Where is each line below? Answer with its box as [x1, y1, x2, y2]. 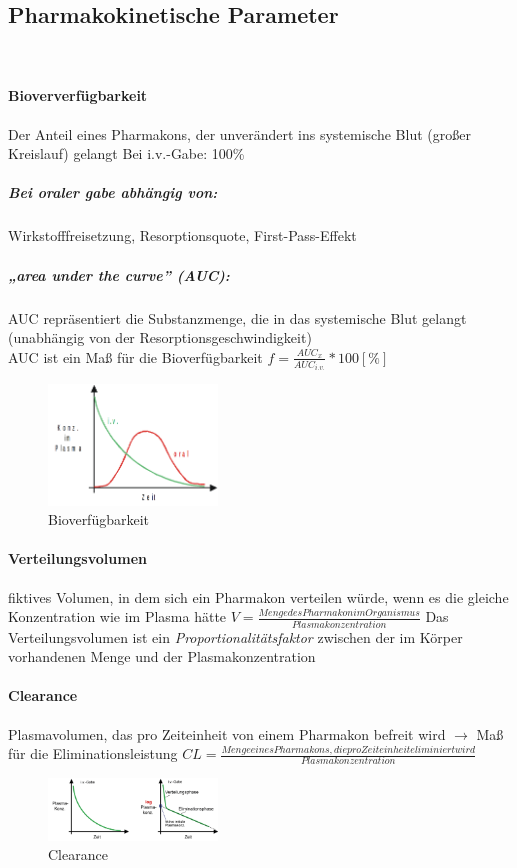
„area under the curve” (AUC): [8, 264, 230, 285]
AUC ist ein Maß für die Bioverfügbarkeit [8, 346, 263, 367]
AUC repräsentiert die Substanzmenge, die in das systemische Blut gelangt [8, 307, 467, 328]
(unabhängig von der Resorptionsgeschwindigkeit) [8, 327, 312, 348]
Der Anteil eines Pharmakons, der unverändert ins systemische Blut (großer [8, 123, 471, 144]
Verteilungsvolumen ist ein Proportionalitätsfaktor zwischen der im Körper [8, 626, 463, 647]
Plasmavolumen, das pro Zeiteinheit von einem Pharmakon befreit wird [8, 723, 446, 744]
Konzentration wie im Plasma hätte [8, 606, 227, 627]
